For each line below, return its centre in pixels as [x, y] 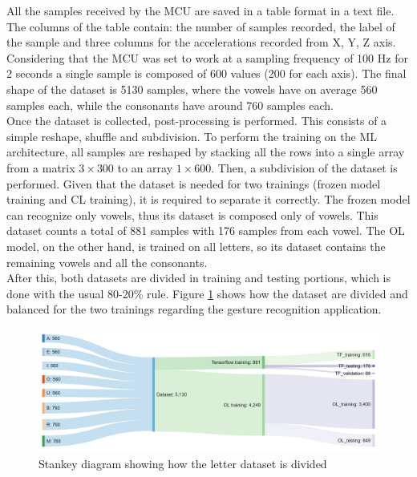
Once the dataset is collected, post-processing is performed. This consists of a [197, 121]
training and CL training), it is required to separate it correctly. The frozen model [208, 199]
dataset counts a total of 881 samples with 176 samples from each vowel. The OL [206, 230]
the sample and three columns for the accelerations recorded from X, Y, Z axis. [201, 42]
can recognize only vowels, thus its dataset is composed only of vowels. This [192, 214]
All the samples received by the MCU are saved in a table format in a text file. [200, 10]
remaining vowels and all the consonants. [107, 262]
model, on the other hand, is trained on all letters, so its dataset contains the [196, 246]
